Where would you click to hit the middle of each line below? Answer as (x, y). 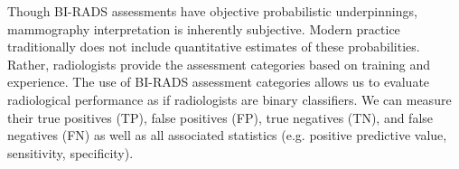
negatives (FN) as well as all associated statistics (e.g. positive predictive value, (227, 135)
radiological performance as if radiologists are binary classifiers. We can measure (229, 99)
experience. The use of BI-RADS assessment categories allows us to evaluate (219, 82)
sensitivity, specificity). (70, 152)
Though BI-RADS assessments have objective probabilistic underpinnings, (212, 11)
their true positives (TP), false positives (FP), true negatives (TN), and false (220, 117)
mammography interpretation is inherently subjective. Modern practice (204, 28)
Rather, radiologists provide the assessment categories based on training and (219, 64)
